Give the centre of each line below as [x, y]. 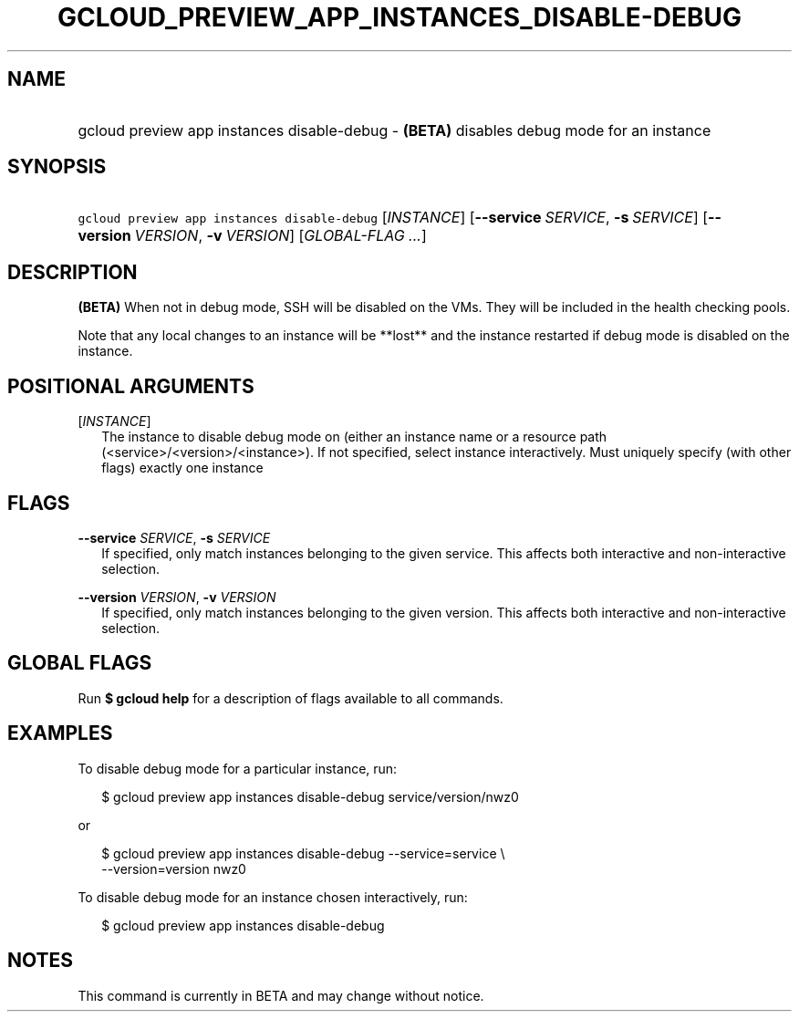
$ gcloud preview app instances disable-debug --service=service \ [303, 853]
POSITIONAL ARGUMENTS [131, 386]
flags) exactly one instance [182, 468]
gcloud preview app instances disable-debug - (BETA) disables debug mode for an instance [394, 130]
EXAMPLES [60, 733]
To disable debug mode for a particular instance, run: [238, 768]
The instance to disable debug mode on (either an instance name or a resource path [354, 437]
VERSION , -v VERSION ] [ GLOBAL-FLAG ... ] [280, 236]
